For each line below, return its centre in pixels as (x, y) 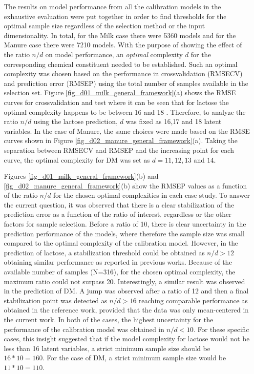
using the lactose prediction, (75, 121)
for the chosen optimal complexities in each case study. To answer (151, 195)
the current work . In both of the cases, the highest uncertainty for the (109, 319)
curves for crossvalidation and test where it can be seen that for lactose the (116, 102)
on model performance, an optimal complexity (114, 54)
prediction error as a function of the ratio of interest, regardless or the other (118, 214)
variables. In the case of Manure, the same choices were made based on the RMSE (127, 131)
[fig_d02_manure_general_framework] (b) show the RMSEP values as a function (126, 185)
